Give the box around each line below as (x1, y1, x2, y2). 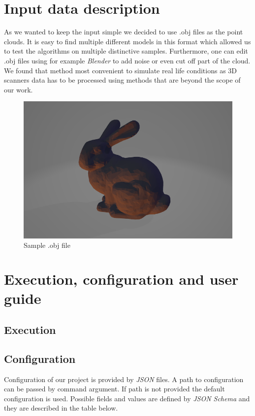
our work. (4, 84, 33, 94)
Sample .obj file (24, 240, 70, 250)
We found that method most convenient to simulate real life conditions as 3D (4, 65, 237, 75)
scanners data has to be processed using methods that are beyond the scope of (4, 75, 241, 85)
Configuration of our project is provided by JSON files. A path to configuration (4, 374, 244, 384)
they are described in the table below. (4, 403, 118, 413)
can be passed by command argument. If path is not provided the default (4, 384, 225, 394)
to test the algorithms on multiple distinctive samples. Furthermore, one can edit (4, 46, 248, 56)
